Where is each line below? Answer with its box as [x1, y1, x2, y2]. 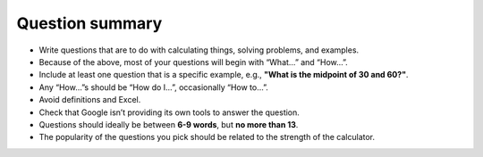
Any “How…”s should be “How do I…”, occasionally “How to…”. [38, 81, 268, 93]
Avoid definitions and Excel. [38, 95, 141, 105]
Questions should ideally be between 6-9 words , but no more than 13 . [38, 119, 299, 129]
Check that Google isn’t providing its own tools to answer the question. [38, 107, 300, 118]
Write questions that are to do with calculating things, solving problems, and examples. [38, 45, 360, 55]
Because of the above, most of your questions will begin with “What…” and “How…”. [38, 56, 348, 67]
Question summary [16, 13, 163, 33]
